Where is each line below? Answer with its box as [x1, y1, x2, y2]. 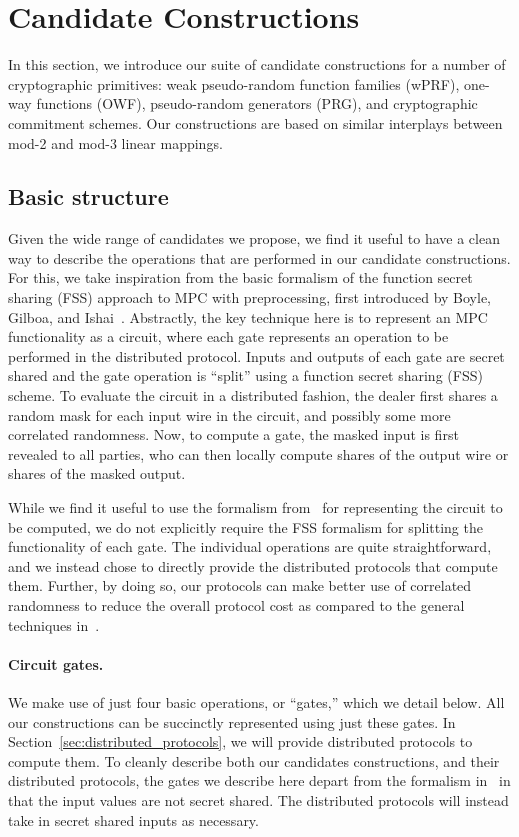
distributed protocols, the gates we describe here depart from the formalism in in [8, 770, 511, 791]
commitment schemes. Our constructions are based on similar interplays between [8, 112, 503, 133]
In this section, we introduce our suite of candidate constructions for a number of [8, 54, 506, 75]
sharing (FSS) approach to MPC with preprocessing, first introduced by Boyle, [8, 287, 492, 308]
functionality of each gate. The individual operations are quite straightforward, [8, 536, 492, 557]
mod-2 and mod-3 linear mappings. [8, 132, 223, 153]
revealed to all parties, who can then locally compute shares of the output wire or [8, 443, 509, 464]
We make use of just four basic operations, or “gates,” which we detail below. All [8, 691, 505, 712]
